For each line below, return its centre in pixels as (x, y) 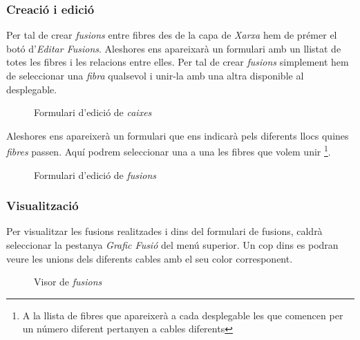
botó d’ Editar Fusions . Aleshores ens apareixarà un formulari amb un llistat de (174, 48)
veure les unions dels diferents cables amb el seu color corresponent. (150, 258)
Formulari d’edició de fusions (95, 174)
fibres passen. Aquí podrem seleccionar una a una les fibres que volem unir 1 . (169, 151)
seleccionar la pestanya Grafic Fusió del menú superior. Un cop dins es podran (172, 245)
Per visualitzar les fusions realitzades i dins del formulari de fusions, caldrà (164, 231)
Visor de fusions (68, 282)
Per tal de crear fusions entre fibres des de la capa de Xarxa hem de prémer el (172, 35)
